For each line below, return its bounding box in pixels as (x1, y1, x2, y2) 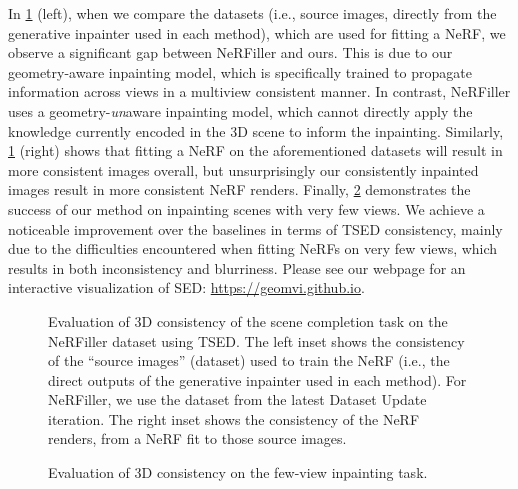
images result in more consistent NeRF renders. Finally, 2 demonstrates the (8, 179, 471, 200)
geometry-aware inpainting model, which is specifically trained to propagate (8, 61, 472, 82)
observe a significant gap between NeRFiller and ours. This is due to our (8, 42, 453, 63)
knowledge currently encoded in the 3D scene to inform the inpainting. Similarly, (8, 120, 504, 141)
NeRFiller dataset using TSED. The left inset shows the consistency (48, 330, 465, 351)
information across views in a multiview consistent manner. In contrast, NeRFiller (8, 81, 511, 102)
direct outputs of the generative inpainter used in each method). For (48, 369, 467, 390)
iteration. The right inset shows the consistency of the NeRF (48, 408, 420, 429)
